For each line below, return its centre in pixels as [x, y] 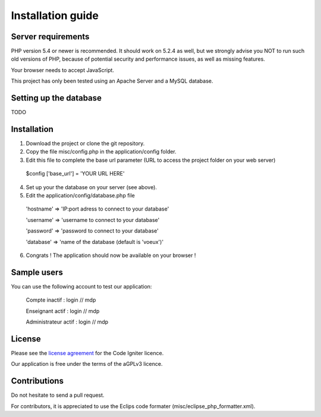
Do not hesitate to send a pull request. [58, 395]
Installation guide [55, 15]
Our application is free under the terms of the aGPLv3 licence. [87, 364]
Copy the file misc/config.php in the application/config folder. [101, 152]
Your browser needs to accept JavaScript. [62, 70]
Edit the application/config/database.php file [80, 195]
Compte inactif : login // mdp [61, 300]
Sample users [37, 272]
